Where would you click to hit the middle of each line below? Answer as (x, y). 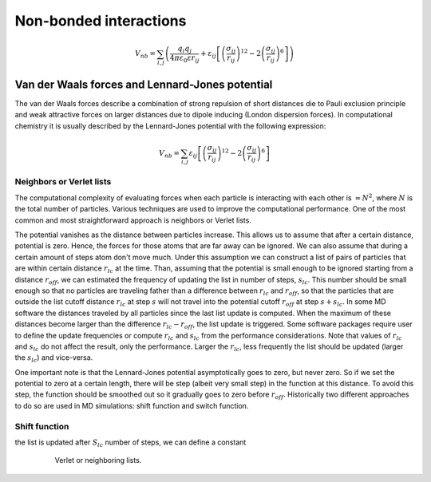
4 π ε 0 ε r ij (184, 58)
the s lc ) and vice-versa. (54, 359)
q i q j (184, 49)
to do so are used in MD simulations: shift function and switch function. (132, 405)
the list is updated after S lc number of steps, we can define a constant (130, 443)
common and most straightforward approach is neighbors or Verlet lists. (133, 220)
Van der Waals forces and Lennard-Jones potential (144, 84)
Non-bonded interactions (101, 21)
